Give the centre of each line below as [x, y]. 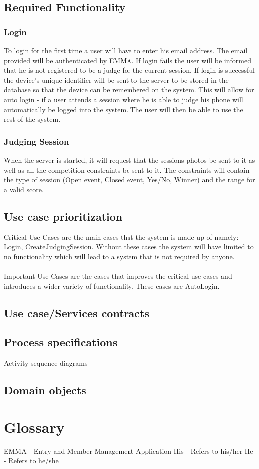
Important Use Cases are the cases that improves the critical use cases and [118, 276]
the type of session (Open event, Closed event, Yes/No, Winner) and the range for [129, 179]
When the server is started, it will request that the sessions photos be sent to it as [129, 159]
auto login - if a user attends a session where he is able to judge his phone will [124, 99]
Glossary [34, 426]
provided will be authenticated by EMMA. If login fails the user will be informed [128, 60]
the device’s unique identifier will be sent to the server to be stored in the [116, 80]
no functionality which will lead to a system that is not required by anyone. [119, 256]
